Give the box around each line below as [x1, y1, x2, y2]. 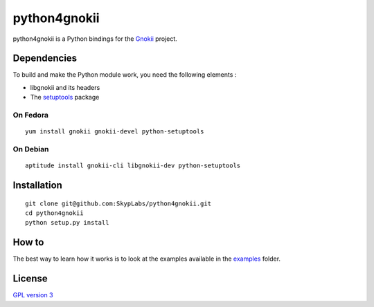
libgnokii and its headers [30, 83, 100, 91]
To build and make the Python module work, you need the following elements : [12, 71, 237, 79]
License [12, 273, 48, 285]
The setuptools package [30, 93, 100, 102]
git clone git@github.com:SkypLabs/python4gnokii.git [25, 199, 211, 207]
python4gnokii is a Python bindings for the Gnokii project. [12, 35, 177, 43]
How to [12, 236, 44, 248]
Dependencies [12, 53, 78, 64]
